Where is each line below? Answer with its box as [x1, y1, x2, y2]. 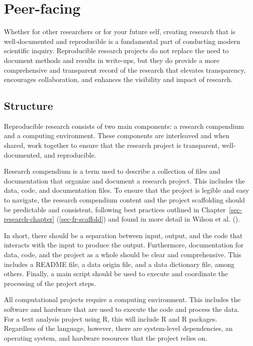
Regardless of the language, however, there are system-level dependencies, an [4, 323, 233, 333]
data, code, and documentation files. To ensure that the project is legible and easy [4, 185, 249, 195]
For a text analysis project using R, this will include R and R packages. [4, 313, 217, 324]
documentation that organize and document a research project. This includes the [4, 175, 245, 185]
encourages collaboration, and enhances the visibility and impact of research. [4, 74, 233, 84]
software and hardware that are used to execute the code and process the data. [4, 304, 239, 314]
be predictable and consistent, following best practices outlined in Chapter [4, 204, 226, 214]
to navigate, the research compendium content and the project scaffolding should [4, 195, 245, 205]
